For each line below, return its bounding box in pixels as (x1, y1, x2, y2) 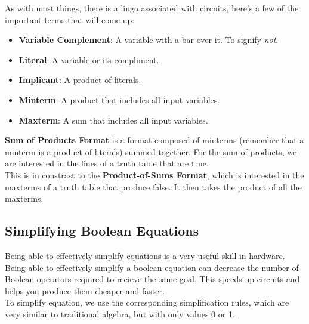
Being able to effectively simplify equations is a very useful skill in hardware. (5, 249, 285, 261)
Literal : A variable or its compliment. (18, 53, 159, 66)
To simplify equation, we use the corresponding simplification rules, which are (5, 296, 289, 308)
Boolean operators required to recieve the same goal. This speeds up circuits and (5, 273, 300, 285)
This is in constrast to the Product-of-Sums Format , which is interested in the (5, 168, 304, 181)
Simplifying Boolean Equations (5, 221, 199, 240)
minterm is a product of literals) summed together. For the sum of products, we (5, 145, 297, 158)
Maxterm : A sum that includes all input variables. (18, 113, 208, 126)
